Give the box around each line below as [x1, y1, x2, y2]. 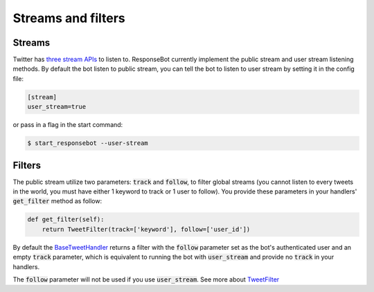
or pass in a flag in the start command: [12, 121, 123, 129]
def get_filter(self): [27, 216, 105, 223]
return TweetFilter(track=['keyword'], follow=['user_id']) [42, 225, 251, 233]
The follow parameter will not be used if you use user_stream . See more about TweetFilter [12, 275, 280, 284]
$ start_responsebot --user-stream [27, 139, 148, 147]
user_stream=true [27, 103, 87, 111]
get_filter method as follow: [12, 197, 103, 205]
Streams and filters [12, 10, 126, 26]
